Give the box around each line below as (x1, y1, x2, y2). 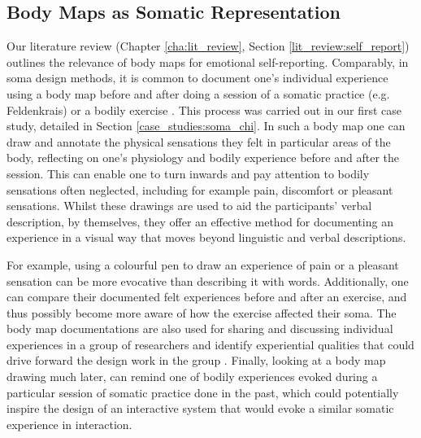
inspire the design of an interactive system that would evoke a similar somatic (7, 400, 394, 417)
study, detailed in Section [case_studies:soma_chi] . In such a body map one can (7, 117, 406, 134)
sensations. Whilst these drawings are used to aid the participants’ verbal (7, 197, 372, 214)
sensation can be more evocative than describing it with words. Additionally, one (7, 272, 409, 289)
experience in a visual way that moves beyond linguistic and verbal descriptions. (7, 229, 406, 246)
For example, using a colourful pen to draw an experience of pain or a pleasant (7, 256, 399, 273)
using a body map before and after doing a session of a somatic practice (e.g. (7, 85, 390, 102)
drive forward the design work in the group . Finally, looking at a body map (7, 352, 386, 369)
